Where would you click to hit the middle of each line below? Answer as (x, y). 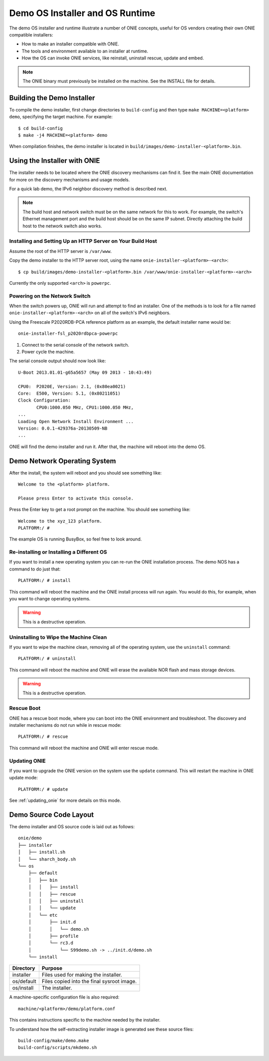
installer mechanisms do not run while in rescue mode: (65, 725)
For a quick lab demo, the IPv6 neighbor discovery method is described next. (88, 189)
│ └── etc (43, 915)
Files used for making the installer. (82, 975)
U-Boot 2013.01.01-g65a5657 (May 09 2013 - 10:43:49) (85, 372)
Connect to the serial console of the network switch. (75, 345)
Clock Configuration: (44, 400)
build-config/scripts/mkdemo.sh (58, 1048)
